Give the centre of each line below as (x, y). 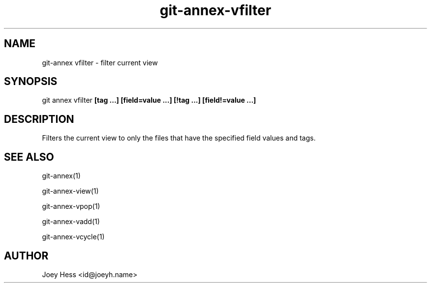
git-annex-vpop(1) (71, 206)
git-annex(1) (61, 176)
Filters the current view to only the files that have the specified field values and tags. (179, 138)
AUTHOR (26, 256)
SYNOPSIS (31, 82)
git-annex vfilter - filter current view (100, 62)
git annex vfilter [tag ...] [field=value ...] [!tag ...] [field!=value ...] (149, 100)
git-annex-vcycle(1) (73, 237)
